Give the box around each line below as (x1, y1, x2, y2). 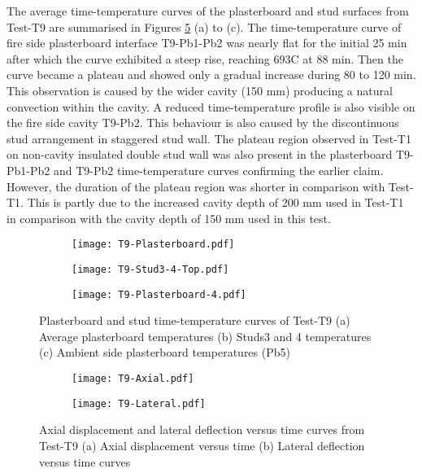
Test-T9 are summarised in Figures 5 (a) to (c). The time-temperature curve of (7, 18, 402, 35)
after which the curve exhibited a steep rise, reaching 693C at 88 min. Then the (7, 50, 403, 67)
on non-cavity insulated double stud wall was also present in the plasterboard (7, 146, 393, 163)
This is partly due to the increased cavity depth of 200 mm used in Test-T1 (27, 194, 404, 211)
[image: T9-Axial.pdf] (72, 373, 194, 385)
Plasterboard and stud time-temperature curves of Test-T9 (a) (39, 312, 350, 329)
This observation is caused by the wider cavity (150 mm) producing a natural (7, 81, 393, 99)
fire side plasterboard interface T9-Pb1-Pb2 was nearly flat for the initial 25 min (7, 34, 407, 51)
